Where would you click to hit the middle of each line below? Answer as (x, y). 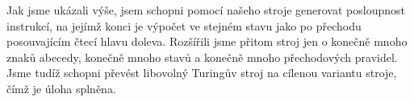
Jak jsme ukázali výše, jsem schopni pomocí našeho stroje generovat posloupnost (206, 10)
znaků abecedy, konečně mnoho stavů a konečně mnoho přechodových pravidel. (202, 57)
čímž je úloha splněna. (61, 88)
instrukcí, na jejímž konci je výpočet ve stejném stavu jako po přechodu (184, 25)
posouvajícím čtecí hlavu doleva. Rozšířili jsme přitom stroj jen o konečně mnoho (207, 41)
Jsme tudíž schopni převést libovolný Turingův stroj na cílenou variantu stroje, (202, 73)
